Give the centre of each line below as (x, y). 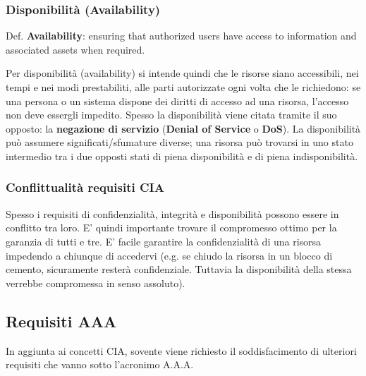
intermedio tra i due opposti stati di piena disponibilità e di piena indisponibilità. (182, 156)
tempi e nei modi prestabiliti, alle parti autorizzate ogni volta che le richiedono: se (183, 87)
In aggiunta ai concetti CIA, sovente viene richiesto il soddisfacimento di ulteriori (181, 350)
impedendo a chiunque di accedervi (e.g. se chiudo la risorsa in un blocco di (169, 255)
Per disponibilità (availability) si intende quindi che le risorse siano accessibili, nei (182, 73)
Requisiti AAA (61, 321)
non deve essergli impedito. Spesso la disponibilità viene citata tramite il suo (171, 115)
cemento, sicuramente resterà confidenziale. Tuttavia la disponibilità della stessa (179, 269)
